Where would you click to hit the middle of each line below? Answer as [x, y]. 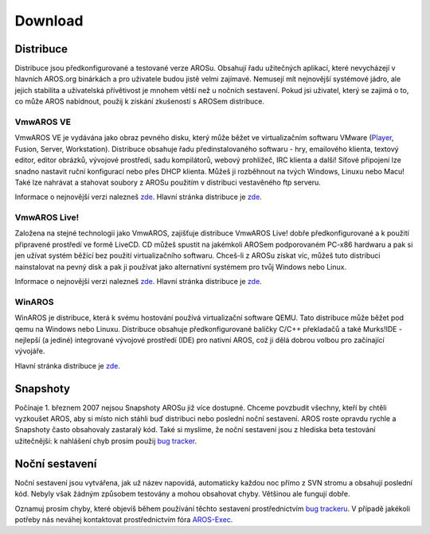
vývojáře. [30, 351]
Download [49, 21]
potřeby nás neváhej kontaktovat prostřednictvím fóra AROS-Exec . [124, 519]
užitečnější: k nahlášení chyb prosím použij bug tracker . [106, 441]
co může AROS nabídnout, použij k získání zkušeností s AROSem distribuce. [139, 101]
